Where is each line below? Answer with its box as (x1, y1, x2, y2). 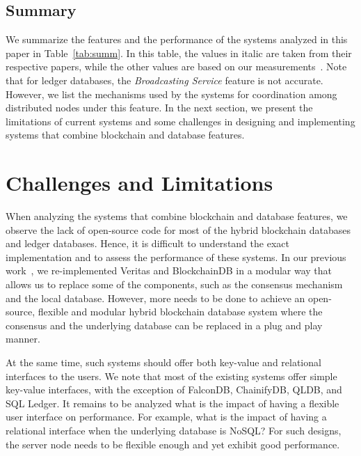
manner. (6, 331, 40, 346)
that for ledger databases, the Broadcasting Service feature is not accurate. (6, 72, 323, 87)
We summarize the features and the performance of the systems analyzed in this (6, 32, 348, 47)
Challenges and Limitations (6, 168, 273, 197)
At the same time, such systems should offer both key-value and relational (6, 355, 321, 370)
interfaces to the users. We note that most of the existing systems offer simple (6, 368, 337, 383)
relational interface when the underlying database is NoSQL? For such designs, (6, 423, 342, 437)
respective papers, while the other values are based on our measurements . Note (6, 59, 347, 74)
